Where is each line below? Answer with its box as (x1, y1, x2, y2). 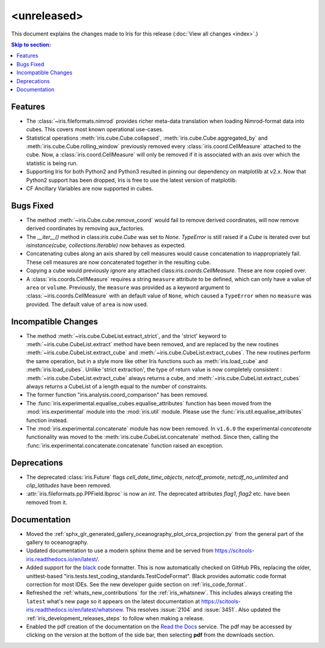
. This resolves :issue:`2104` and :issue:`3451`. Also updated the (122, 606, 281, 614)
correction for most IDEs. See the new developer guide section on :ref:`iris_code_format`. (26, 581, 247, 588)
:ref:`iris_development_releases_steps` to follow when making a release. (26, 614, 205, 622)
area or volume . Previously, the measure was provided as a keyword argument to (26, 284, 231, 291)
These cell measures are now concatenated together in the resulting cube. (26, 258, 211, 266)
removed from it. (26, 499, 67, 506)
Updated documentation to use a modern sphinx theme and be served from (26, 547, 214, 554)
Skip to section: (11, 41, 51, 48)
